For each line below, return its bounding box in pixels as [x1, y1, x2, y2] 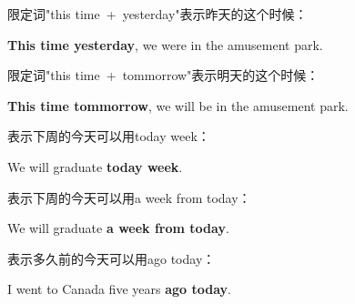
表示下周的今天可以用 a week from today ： [7, 187, 251, 207]
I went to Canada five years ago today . [7, 279, 231, 299]
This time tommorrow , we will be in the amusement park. [7, 96, 349, 115]
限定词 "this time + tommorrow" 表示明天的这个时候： [7, 66, 319, 85]
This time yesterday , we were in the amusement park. [7, 35, 323, 54]
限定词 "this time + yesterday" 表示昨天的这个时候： [7, 5, 308, 23]
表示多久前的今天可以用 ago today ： [7, 248, 216, 268]
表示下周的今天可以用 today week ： [7, 127, 210, 146]
